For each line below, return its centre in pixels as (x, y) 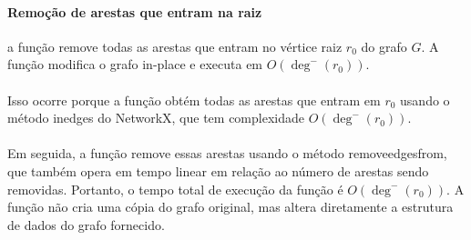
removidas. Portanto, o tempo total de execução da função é (175, 189)
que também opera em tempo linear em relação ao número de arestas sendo (218, 170)
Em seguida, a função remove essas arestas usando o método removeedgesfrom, (227, 153)
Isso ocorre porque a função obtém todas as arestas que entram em (194, 100)
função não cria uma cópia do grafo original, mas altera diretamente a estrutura (230, 207)
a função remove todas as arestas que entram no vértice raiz (175, 46)
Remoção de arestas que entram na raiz (135, 11)
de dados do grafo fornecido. (86, 224)
